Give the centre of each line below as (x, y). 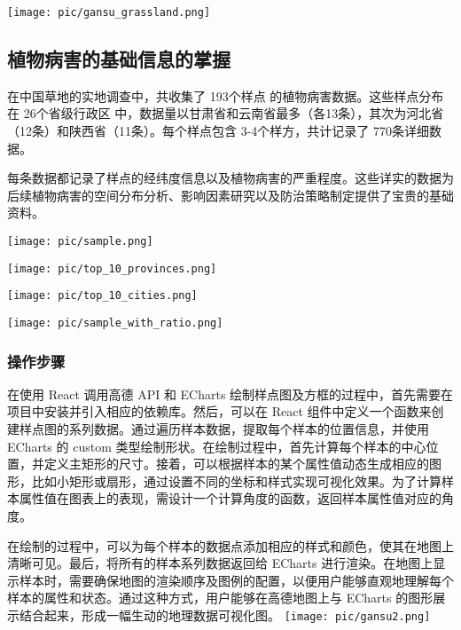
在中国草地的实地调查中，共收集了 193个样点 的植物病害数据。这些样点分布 (226, 95)
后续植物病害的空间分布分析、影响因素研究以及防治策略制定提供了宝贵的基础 (230, 195)
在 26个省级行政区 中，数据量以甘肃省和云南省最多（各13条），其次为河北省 (226, 113)
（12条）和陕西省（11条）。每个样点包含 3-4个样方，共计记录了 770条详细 (218, 131)
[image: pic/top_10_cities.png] (102, 296)
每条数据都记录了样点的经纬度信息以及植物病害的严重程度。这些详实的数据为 (230, 178)
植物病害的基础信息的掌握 (119, 59)
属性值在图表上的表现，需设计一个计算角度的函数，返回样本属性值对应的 (230, 498)
